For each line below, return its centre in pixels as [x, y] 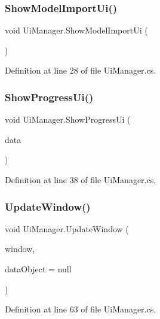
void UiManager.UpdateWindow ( [67, 228]
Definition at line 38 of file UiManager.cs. [81, 180]
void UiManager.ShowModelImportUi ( [76, 30]
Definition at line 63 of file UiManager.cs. [81, 309]
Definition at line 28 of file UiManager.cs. [81, 70]
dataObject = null [38, 269]
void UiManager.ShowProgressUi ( [68, 119]
